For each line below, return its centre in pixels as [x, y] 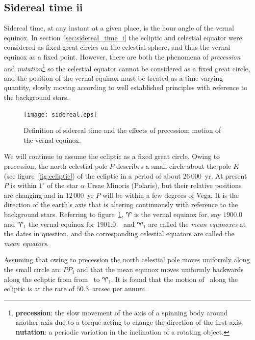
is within [24, 185]
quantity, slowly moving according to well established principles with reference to [126, 87]
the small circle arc [33, 269]
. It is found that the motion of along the [174, 279]
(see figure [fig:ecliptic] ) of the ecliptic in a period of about [92, 175]
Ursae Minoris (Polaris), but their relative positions [164, 185]
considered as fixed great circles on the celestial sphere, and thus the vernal [117, 47]
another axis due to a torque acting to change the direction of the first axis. [129, 322]
